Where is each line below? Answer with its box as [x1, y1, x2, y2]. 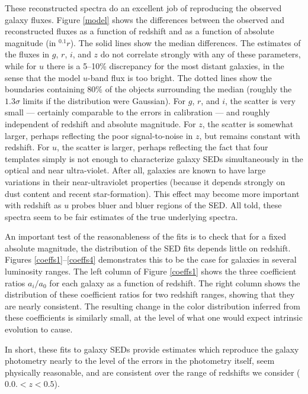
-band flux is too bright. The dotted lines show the [87, 71, 272, 83]
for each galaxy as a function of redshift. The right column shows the [49, 276, 300, 289]
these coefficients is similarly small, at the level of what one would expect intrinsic [5, 311, 303, 324]
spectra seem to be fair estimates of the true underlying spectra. [5, 210, 238, 222]
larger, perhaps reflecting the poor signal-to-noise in [5, 129, 193, 141]
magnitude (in [5, 36, 56, 49]
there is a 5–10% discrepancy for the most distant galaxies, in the [46, 59, 284, 72]
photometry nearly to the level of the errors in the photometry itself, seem [5, 354, 275, 367]
